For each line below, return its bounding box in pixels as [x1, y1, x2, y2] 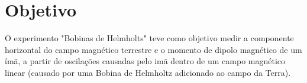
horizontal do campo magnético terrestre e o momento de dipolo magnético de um [5, 43, 302, 55]
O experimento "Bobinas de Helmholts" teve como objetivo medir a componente [5, 32, 294, 44]
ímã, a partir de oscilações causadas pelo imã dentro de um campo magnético [5, 55, 286, 67]
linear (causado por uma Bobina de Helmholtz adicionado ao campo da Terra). [5, 66, 291, 78]
